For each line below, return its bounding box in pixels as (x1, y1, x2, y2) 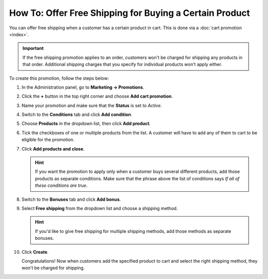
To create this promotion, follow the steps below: (9, 75, 109, 81)
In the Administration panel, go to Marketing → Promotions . (21, 84, 144, 90)
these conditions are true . (35, 182, 88, 188)
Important (22, 45, 44, 52)
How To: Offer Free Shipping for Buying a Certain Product (9, 7, 250, 18)
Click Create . (21, 249, 49, 255)
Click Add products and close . (21, 146, 85, 152)
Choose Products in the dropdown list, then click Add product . (21, 120, 151, 126)
